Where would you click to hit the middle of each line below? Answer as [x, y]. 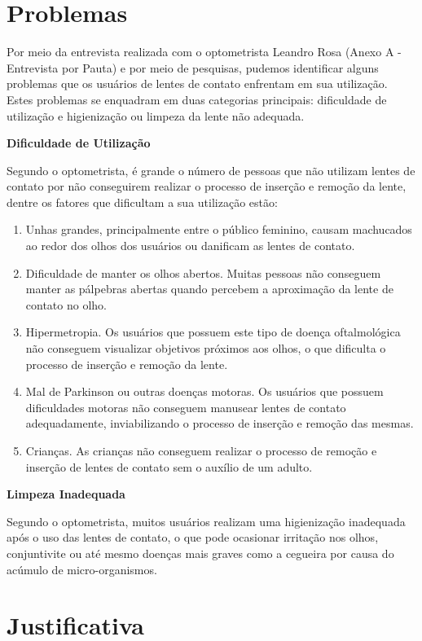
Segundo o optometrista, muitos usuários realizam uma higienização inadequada [206, 521]
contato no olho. [66, 304]
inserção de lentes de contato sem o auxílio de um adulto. [169, 466]
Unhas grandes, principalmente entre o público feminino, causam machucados [219, 229]
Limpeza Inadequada [66, 494]
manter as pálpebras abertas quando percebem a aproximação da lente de [209, 289]
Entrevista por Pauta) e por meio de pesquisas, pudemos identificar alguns [193, 67]
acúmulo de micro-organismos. [82, 569]
